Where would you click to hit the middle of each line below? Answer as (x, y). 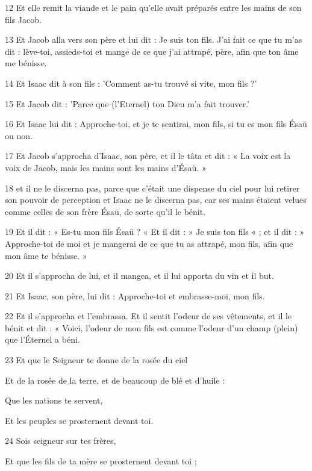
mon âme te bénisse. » (46, 255)
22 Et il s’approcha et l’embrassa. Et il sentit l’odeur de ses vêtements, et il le (148, 316)
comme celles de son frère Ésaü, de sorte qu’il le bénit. (105, 211)
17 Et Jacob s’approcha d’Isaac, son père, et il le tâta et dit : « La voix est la (148, 156)
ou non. (19, 135)
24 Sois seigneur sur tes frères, (61, 441)
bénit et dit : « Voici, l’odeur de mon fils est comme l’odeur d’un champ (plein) (151, 327)
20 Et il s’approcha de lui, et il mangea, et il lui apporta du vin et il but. (139, 276)
